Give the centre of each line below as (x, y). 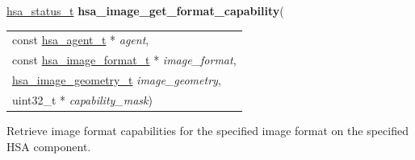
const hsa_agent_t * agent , (81, 40)
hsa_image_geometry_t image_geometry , (117, 80)
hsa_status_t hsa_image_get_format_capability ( (145, 10)
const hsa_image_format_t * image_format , (124, 60)
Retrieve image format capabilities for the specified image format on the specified (207, 130)
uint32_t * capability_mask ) (82, 99)
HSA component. (49, 146)
